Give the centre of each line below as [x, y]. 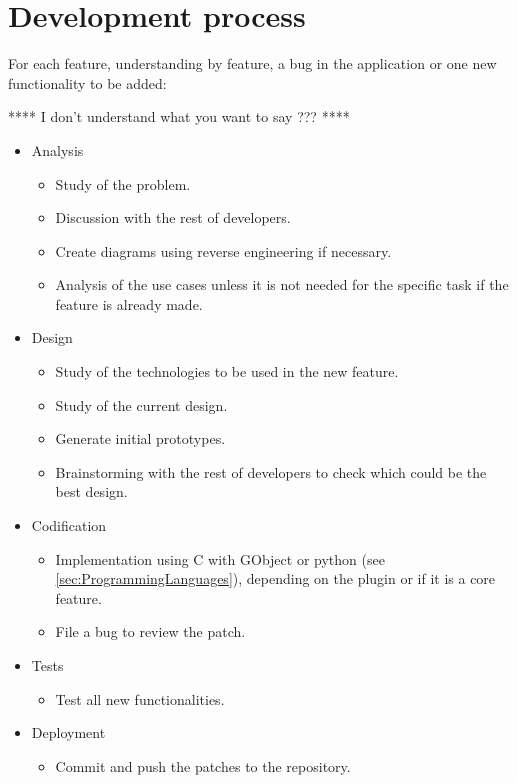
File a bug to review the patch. [150, 631]
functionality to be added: [87, 82]
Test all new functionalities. [140, 698]
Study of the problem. [123, 183]
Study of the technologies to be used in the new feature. [227, 371]
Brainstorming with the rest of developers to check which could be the [271, 471]
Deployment [68, 732]
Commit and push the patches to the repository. [203, 765]
